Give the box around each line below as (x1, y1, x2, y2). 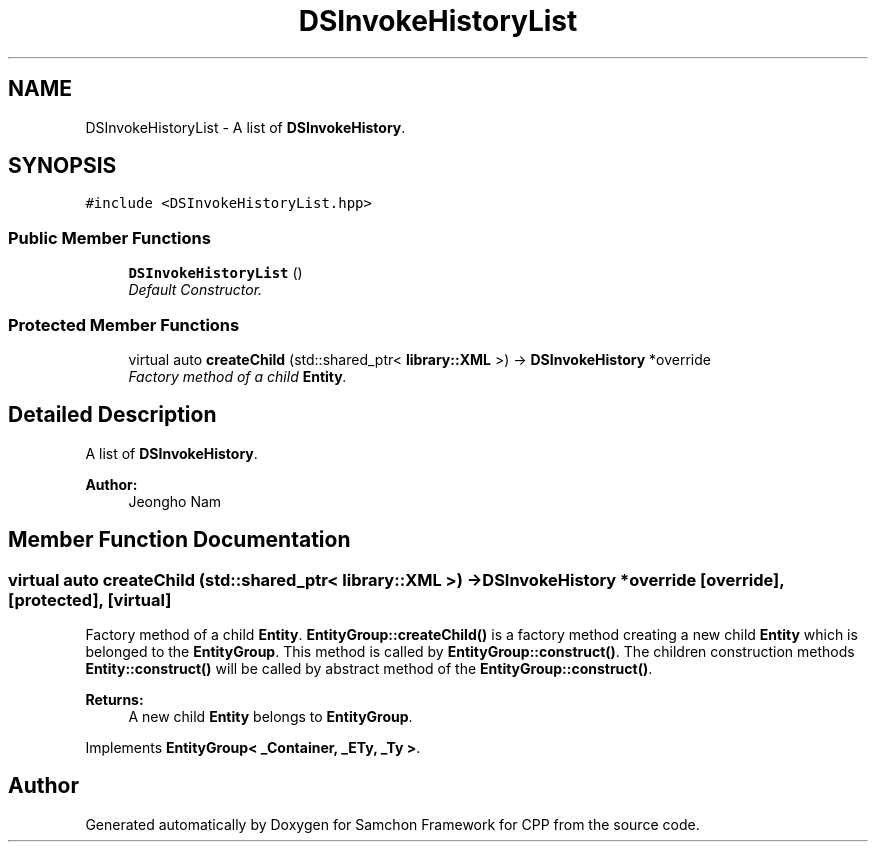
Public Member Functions (8, 227, 211, 248)
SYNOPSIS (8, 153, 117, 179)
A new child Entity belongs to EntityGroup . (128, 708, 413, 725)
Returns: (85, 691, 144, 708)
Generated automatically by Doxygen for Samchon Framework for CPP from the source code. (85, 815, 700, 833)
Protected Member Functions (8, 314, 240, 335)
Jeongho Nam (128, 492, 222, 510)
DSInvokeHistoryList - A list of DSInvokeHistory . (85, 118, 406, 136)
